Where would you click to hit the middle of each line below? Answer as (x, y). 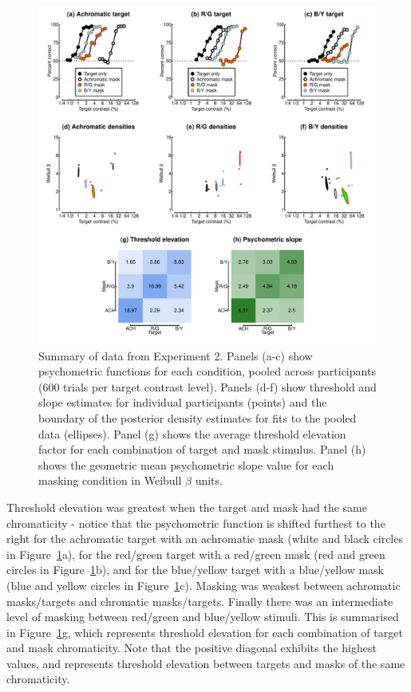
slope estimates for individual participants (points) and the (183, 402)
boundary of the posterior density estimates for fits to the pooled (198, 417)
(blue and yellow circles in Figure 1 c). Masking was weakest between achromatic (204, 585)
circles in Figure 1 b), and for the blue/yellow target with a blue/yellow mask (196, 570)
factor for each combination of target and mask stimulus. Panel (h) (202, 449)
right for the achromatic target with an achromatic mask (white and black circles (205, 539)
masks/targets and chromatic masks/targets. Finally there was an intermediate (200, 601)
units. (209, 480)
